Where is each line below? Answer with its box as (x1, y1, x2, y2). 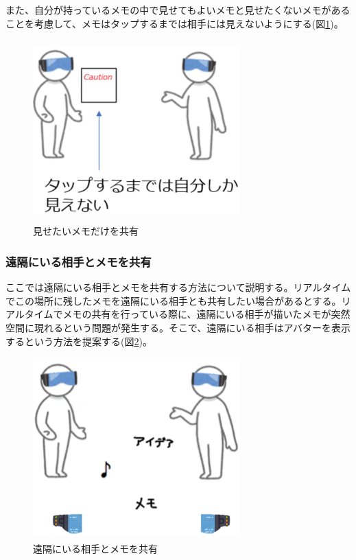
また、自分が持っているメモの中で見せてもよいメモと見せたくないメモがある (5, 3, 351, 16)
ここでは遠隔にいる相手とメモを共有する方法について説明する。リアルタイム (5, 280, 351, 294)
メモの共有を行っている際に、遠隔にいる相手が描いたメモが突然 (62, 307, 351, 321)
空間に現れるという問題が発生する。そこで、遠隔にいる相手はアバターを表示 (5, 320, 351, 334)
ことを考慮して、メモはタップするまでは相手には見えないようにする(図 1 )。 (5, 16, 344, 30)
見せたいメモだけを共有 (33, 224, 139, 238)
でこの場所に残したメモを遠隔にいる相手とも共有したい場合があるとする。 (5, 293, 342, 307)
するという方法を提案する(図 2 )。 (5, 334, 152, 348)
